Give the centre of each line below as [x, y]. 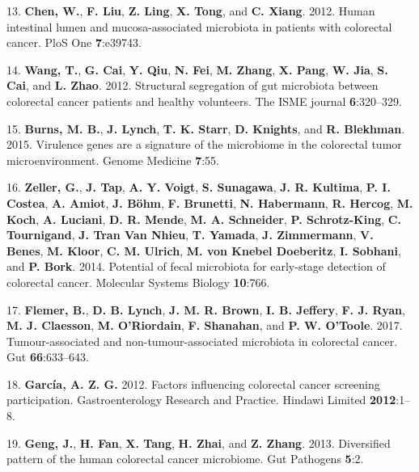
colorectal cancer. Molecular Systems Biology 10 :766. [138, 282]
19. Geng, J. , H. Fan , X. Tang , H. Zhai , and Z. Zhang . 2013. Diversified [199, 442]
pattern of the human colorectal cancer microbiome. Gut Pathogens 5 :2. [185, 459]
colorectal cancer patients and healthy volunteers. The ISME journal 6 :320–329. [204, 101]
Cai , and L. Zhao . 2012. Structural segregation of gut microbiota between [193, 85]
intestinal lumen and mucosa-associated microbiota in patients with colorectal [199, 26]
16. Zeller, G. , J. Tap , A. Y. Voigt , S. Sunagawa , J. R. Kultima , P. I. [199, 187]
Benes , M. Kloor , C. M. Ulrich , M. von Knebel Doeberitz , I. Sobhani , [204, 250]
